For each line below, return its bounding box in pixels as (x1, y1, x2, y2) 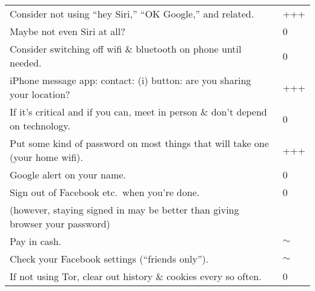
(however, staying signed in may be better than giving (10, 203, 239, 217)
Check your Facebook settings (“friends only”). (10, 252, 209, 266)
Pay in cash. (10, 234, 62, 248)
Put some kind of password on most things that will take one (10, 136, 269, 150)
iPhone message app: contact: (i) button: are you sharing (10, 73, 251, 87)
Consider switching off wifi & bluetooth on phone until (10, 42, 242, 56)
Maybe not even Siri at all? (10, 24, 125, 38)
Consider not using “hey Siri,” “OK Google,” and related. (10, 7, 254, 21)
